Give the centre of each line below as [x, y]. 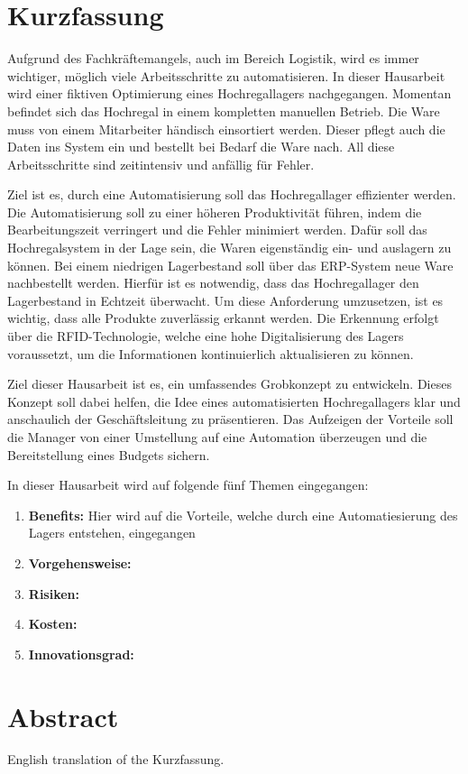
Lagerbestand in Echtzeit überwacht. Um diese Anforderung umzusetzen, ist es [225, 300]
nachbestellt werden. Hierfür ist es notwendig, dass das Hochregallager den [213, 283]
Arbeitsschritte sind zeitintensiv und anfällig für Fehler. [161, 164]
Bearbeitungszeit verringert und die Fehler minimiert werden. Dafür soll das [217, 230]
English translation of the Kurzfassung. [116, 759]
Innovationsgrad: [81, 654]
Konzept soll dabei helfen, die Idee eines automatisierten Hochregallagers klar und [234, 401]
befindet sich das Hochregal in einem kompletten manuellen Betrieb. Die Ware [224, 111]
